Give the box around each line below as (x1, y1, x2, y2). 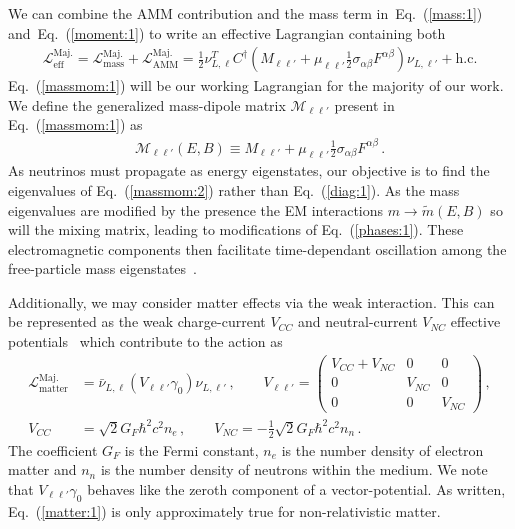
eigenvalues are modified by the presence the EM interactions (8, 199, 384, 220)
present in (334, 94, 395, 115)
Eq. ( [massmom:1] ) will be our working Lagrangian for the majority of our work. (8, 75, 504, 96)
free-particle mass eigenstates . (8, 258, 197, 279)
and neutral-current (298, 311, 418, 332)
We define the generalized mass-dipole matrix (8, 94, 286, 115)
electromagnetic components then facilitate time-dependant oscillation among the (8, 238, 507, 259)
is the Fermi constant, (124, 439, 259, 460)
